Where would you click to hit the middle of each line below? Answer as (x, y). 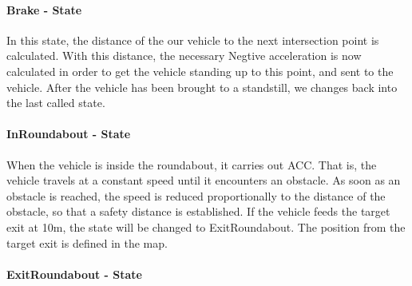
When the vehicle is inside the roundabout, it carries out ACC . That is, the (192, 164)
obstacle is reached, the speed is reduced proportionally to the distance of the (196, 195)
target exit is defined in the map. (87, 242)
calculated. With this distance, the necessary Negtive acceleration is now (184, 56)
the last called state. (56, 103)
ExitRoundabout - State (75, 274)
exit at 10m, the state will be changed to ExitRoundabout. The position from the (206, 226)
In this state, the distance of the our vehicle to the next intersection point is (193, 40)
